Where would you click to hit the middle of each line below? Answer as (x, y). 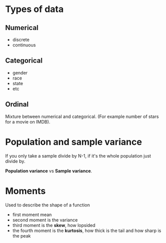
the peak (22, 235)
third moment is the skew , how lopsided (54, 225)
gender (20, 72)
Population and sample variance (73, 142)
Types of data (34, 9)
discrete (21, 39)
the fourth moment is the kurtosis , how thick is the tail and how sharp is (87, 230)
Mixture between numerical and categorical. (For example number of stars (82, 116)
